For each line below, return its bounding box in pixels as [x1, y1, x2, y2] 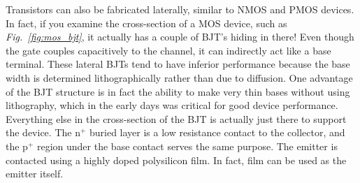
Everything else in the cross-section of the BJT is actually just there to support [6, 111, 347, 126]
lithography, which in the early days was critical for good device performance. [6, 98, 338, 112]
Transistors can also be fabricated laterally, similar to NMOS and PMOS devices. [6, 2, 354, 16]
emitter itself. [6, 166, 64, 181]
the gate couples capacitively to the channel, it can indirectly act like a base [6, 43, 331, 57]
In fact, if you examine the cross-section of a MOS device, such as [6, 15, 287, 30]
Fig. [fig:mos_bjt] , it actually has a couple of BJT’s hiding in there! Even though [6, 29, 354, 44]
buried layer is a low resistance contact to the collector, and [89, 125, 345, 140]
